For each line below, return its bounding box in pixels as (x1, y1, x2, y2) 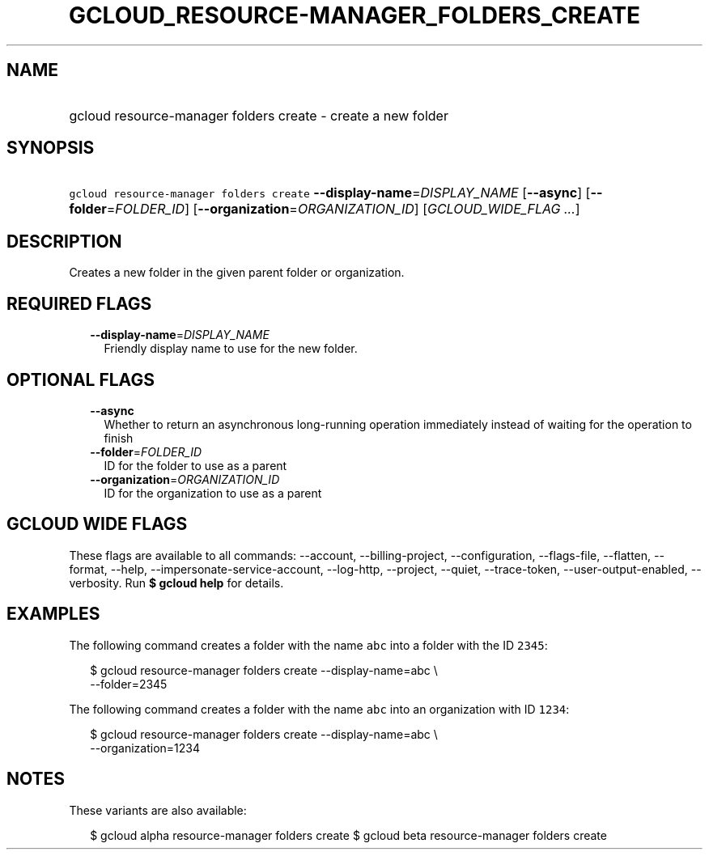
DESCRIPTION (6, 231, 122, 252)
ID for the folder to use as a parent (104, 458, 287, 472)
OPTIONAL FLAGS (6, 369, 155, 390)
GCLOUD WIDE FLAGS (6, 514, 188, 535)
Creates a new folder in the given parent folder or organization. (69, 265, 405, 280)
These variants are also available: (69, 803, 247, 817)
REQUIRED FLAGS (6, 293, 152, 314)
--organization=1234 (90, 740, 201, 755)
